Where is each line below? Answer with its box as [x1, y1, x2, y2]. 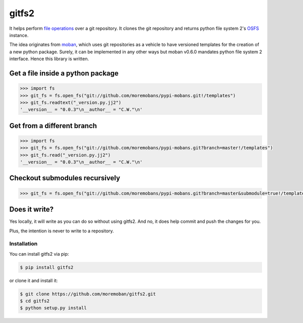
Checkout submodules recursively [9, 174, 121, 182]
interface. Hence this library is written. [9, 56, 89, 62]
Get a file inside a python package [9, 69, 119, 77]
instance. [9, 32, 29, 38]
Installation [9, 240, 38, 248]
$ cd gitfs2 [20, 298, 50, 304]
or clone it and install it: [9, 277, 58, 284]
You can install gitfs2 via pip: [9, 251, 69, 257]
